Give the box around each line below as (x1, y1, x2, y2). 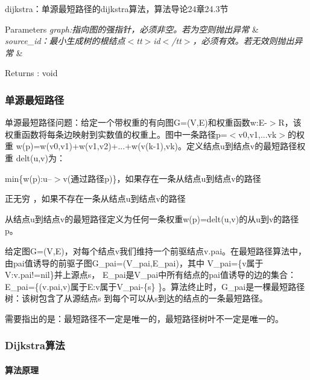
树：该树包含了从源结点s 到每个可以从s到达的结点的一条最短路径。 (5, 292, 268, 304)
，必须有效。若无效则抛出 (192, 34, 294, 47)
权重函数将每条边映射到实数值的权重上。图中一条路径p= (5, 127, 227, 140)
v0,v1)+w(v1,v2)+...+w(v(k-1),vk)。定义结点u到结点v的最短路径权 (49, 140, 306, 152)
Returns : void (5, 66, 58, 79)
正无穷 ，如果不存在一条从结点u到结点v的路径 (5, 192, 186, 205)
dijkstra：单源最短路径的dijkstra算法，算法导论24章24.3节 (5, 2, 229, 14)
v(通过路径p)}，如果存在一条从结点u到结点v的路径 (63, 172, 261, 184)
